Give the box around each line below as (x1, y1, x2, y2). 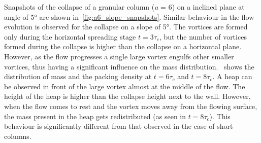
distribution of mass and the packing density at (4, 71, 152, 82)
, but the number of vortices (159, 31, 247, 42)
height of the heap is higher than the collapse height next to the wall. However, (4, 91, 251, 101)
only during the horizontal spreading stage (4, 31, 136, 42)
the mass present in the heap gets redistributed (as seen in (4, 111, 186, 121)
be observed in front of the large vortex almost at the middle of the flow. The (4, 81, 245, 91)
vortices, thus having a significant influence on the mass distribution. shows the (4, 61, 254, 71)
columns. (4, 130, 31, 141)
